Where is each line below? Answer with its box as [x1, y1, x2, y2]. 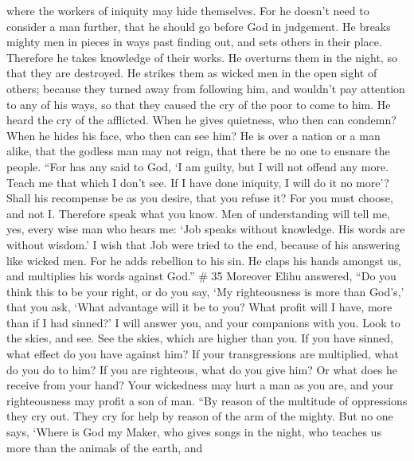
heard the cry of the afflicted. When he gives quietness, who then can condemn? [6, 111, 396, 128]
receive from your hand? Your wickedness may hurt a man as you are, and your [6, 377, 394, 393]
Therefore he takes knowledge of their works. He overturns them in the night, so [6, 49, 397, 65]
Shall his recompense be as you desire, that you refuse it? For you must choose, [6, 189, 393, 206]
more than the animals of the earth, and [6, 439, 203, 455]
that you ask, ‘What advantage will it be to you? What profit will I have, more [6, 299, 393, 315]
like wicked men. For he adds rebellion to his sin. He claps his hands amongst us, [6, 252, 401, 268]
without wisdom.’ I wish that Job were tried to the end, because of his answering [6, 236, 400, 252]
